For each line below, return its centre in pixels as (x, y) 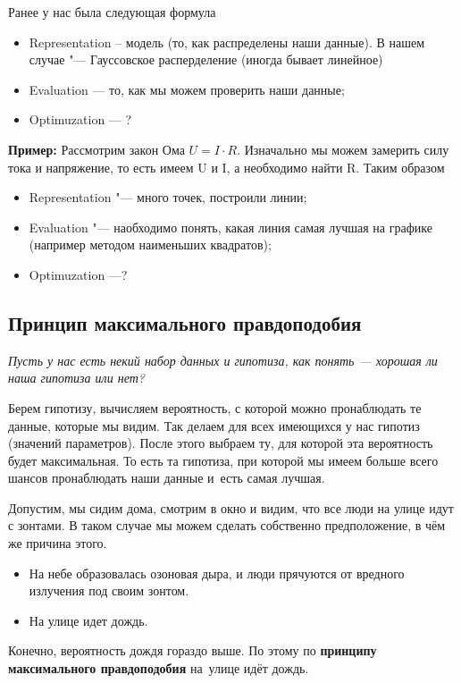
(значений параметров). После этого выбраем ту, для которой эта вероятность (221, 443)
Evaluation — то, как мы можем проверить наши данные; (187, 89)
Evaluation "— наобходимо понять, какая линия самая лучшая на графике (230, 227)
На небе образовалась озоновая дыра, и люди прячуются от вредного (217, 573)
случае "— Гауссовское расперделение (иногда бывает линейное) (206, 59)
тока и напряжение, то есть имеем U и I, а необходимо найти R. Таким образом (226, 167)
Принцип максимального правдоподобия (185, 322)
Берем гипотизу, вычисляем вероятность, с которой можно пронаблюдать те (215, 407)
